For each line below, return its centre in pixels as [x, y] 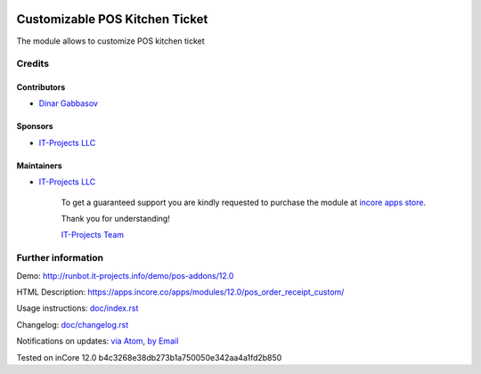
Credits [33, 64]
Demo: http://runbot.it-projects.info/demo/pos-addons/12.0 [125, 275]
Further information [60, 258]
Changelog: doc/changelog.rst [73, 324]
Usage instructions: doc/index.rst [77, 308]
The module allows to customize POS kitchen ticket [110, 41]
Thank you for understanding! [116, 219]
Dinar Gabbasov [68, 103]
